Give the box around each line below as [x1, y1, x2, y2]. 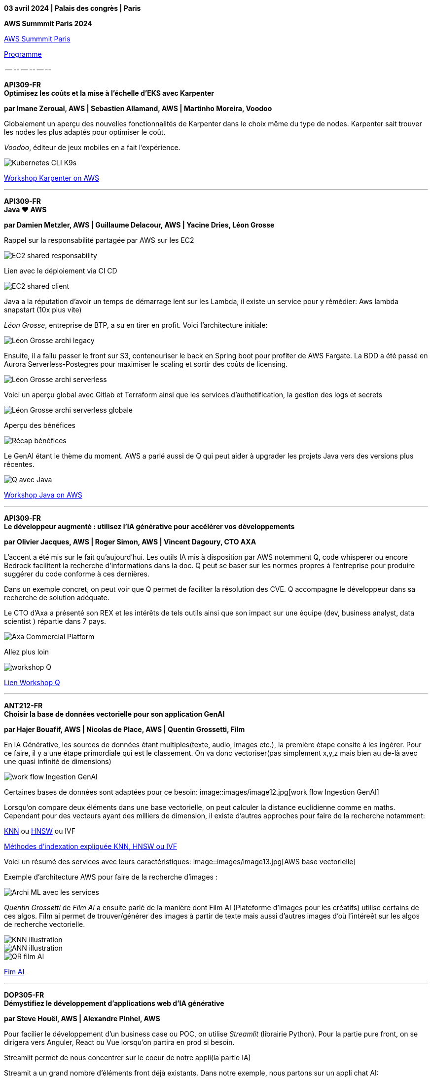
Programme [4, 50, 42, 58]
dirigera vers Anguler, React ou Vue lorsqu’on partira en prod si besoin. [4, 1038, 235, 1046]
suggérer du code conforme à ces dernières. [4, 570, 149, 578]
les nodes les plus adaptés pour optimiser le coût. [4, 128, 166, 136]
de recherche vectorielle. [4, 920, 85, 928]
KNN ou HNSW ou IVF [4, 827, 76, 835]
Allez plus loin [4, 648, 49, 656]
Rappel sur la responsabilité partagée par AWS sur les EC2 [4, 236, 194, 244]
